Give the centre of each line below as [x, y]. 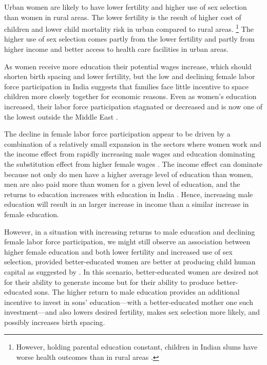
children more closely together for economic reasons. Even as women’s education [130, 96]
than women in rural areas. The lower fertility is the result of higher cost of [123, 17]
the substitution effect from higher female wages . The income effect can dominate [133, 164]
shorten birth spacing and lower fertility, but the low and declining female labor [130, 76]
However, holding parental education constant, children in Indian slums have [137, 347]
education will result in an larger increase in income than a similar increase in [127, 204]
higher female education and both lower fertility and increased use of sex [118, 251]
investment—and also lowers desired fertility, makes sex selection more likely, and [132, 312]
